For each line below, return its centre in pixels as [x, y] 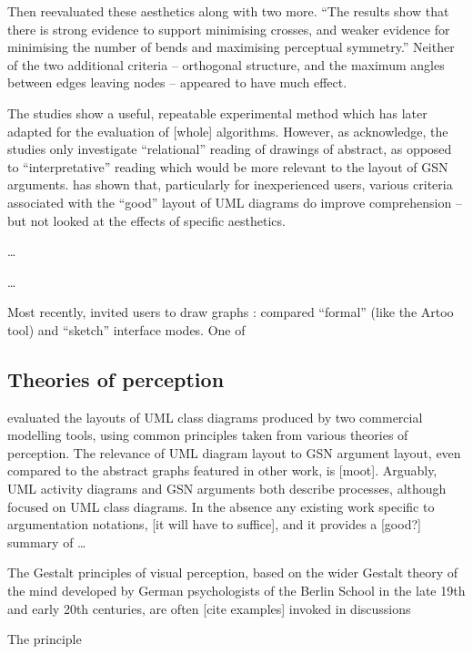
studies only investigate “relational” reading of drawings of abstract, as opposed [230, 149]
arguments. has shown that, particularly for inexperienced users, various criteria [230, 184]
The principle [45, 639]
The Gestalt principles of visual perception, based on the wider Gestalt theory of [233, 572]
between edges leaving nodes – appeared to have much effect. [177, 82]
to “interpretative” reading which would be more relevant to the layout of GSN [228, 166]
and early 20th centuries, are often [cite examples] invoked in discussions [209, 608]
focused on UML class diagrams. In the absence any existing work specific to [221, 506]
